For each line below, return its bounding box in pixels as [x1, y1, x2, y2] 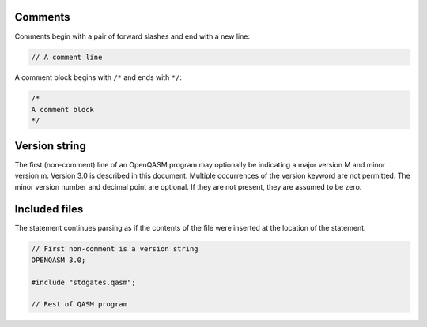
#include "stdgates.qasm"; [31, 277, 136, 287]
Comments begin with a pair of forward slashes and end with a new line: [14, 32, 251, 41]
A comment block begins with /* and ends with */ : [14, 73, 182, 82]
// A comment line [31, 52, 103, 62]
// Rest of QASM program [31, 300, 128, 309]
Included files [14, 202, 84, 216]
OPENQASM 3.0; [31, 255, 86, 265]
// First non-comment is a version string [31, 245, 198, 254]
